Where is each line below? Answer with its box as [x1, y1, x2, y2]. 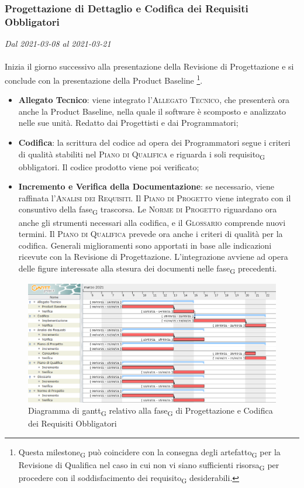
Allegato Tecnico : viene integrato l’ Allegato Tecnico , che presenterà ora [18, 94, 290, 106]
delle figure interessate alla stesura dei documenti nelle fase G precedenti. [18, 262, 277, 276]
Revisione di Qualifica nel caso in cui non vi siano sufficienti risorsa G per [18, 458, 279, 472]
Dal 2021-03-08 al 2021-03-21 [5, 37, 111, 50]
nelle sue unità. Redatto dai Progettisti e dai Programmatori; [18, 116, 239, 129]
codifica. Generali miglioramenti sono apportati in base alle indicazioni [18, 239, 272, 251]
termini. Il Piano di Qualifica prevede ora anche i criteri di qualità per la [18, 228, 283, 240]
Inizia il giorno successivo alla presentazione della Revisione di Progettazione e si [5, 60, 294, 73]
